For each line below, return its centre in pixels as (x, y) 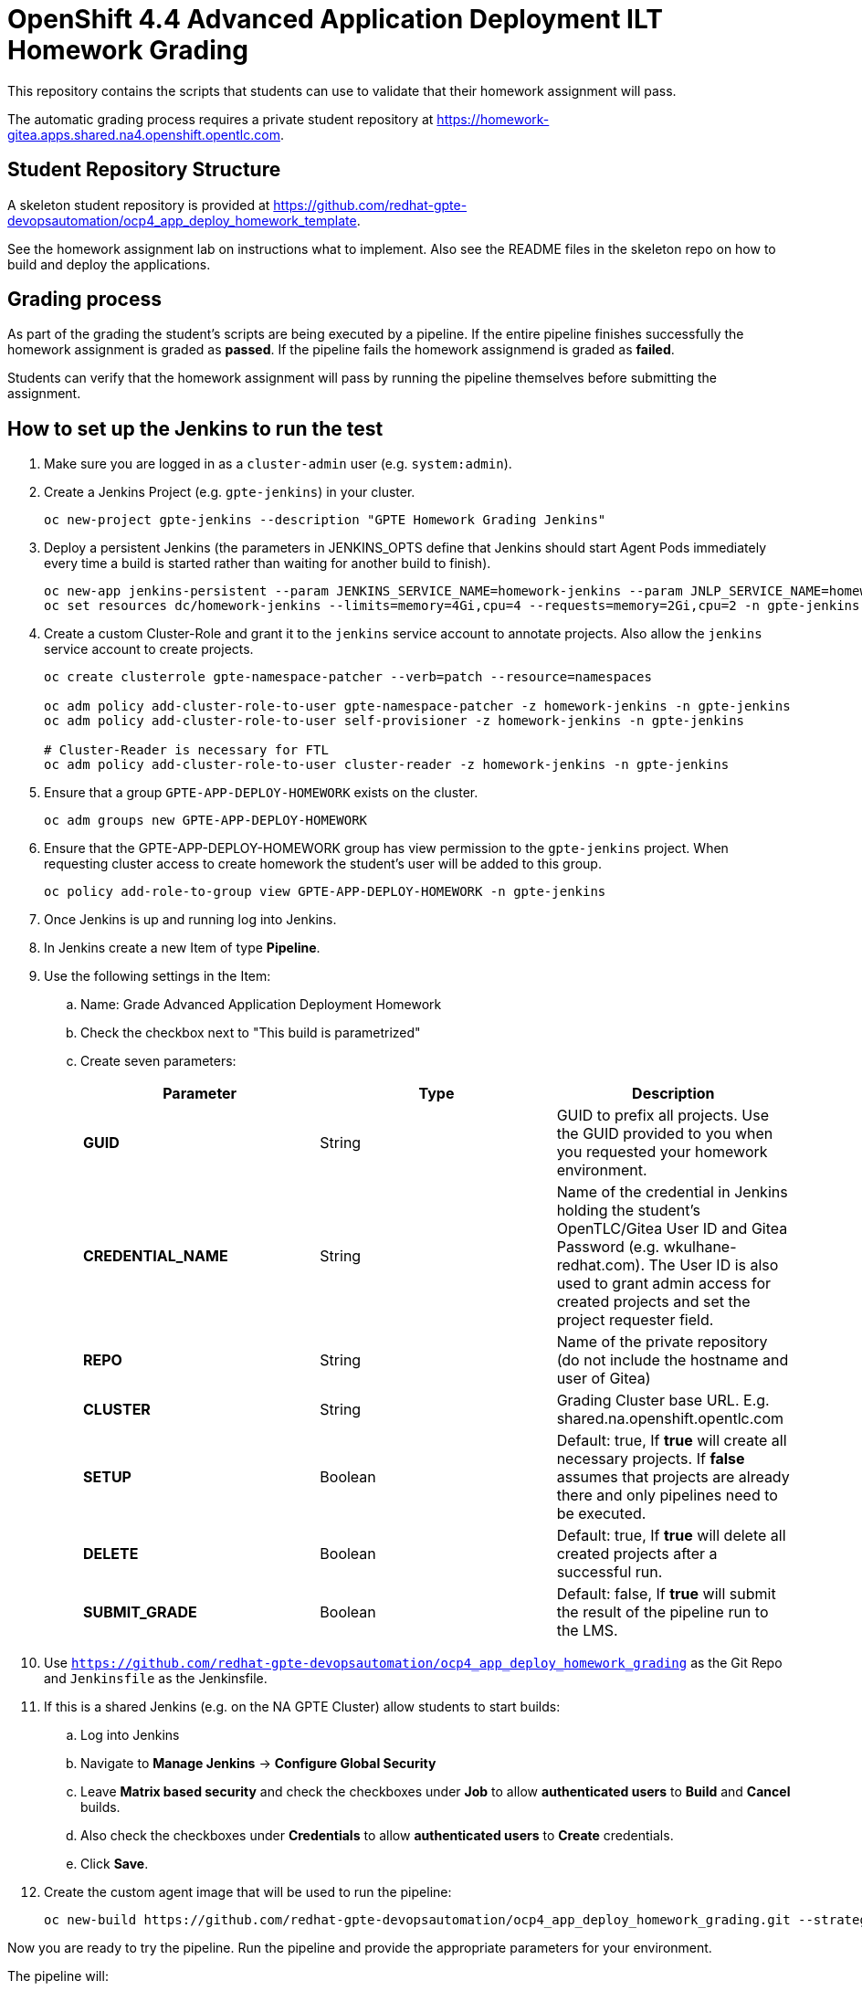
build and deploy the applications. (109, 264)
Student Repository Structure (144, 170)
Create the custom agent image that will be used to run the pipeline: (248, 1892)
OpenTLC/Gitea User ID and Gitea (672, 1229)
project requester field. (635, 1320)
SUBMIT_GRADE (140, 1612)
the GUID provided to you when (665, 1134)
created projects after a (637, 1554)
